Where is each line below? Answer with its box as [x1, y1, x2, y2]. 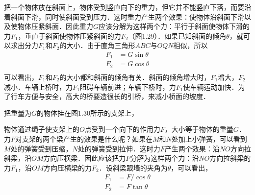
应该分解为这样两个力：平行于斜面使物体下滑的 [99, 21, 250, 31]
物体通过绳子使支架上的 [4, 124, 79, 134]
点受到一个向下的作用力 [84, 124, 160, 134]
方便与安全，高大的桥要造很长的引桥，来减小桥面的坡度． [24, 91, 210, 101]
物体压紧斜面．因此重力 [17, 21, 93, 31]
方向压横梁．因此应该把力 [43, 153, 126, 163]
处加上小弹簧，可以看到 [171, 133, 247, 144]
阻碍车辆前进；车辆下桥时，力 [79, 81, 176, 92]
